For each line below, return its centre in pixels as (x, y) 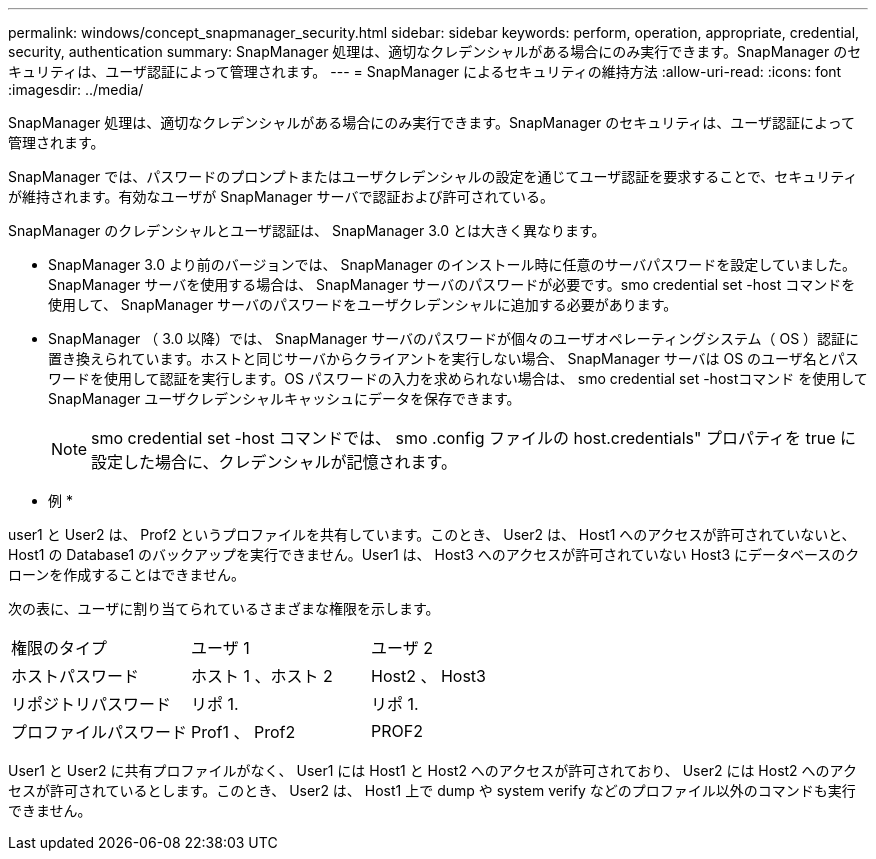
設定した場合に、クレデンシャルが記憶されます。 (274, 462)
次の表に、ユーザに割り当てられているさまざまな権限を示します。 (224, 608)
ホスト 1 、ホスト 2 (262, 676)
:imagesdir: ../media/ (76, 89)
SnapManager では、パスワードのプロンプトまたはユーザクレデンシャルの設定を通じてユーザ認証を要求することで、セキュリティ (433, 176)
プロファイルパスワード (99, 732)
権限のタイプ (59, 648)
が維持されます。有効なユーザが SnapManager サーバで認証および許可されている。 (281, 196)
